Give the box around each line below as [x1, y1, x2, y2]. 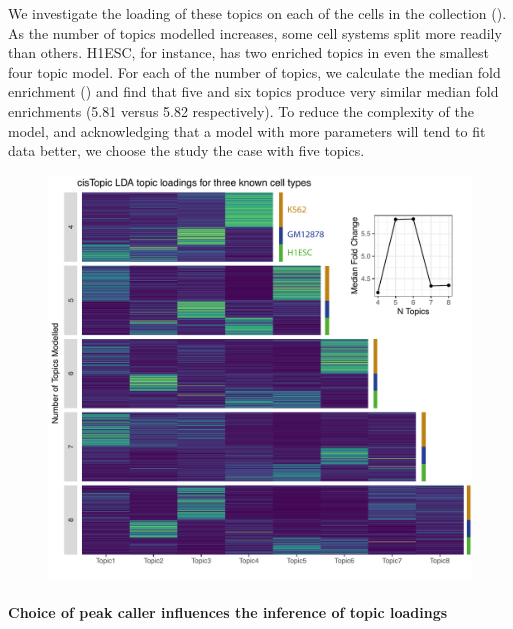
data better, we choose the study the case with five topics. [8, 140, 365, 161]
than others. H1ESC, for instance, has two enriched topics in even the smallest [8, 42, 490, 63]
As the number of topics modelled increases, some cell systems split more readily [8, 22, 502, 43]
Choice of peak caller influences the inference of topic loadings [8, 602, 448, 623]
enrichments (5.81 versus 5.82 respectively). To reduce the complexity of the [8, 100, 474, 121]
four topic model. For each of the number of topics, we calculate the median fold [8, 61, 501, 82]
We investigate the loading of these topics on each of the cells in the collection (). [8, 3, 507, 23]
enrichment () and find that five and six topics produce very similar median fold [8, 81, 499, 102]
